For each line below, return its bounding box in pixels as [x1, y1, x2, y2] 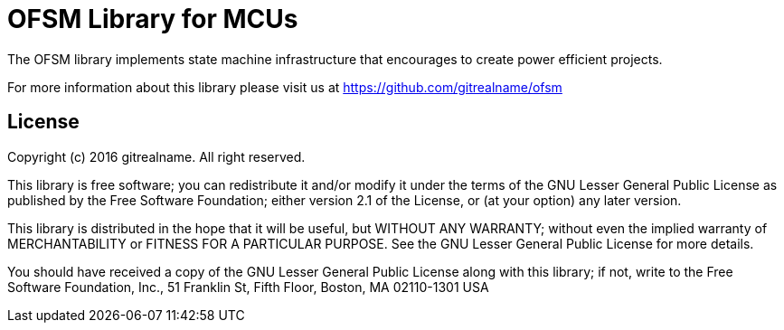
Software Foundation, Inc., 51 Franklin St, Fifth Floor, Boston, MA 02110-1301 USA [7, 278, 489, 295]
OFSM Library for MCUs [7, 4, 298, 34]
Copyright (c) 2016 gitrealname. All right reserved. [7, 148, 306, 165]
